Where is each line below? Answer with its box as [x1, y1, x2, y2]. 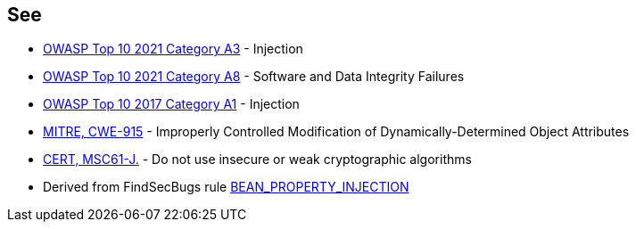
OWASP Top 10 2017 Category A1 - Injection [43, 96, 300, 112]
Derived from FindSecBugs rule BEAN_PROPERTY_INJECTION [43, 179, 409, 195]
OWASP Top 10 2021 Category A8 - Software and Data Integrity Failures [43, 69, 465, 85]
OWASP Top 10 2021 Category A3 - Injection [43, 41, 303, 57]
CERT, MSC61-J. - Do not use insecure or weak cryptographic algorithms [43, 151, 472, 168]
